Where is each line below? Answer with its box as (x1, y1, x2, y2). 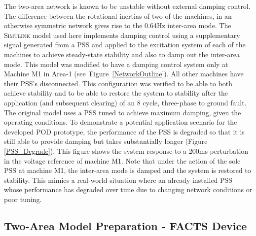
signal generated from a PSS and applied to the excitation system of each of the (4, 39, 246, 50)
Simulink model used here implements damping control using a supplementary (4, 30, 240, 40)
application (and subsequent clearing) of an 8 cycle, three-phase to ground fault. (4, 97, 247, 107)
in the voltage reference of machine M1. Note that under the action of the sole (4, 155, 241, 166)
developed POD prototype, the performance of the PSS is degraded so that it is (4, 126, 245, 136)
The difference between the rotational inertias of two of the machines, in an (4, 10, 232, 21)
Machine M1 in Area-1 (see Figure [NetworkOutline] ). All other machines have (4, 68, 244, 79)
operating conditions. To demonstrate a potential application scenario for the (4, 117, 237, 127)
